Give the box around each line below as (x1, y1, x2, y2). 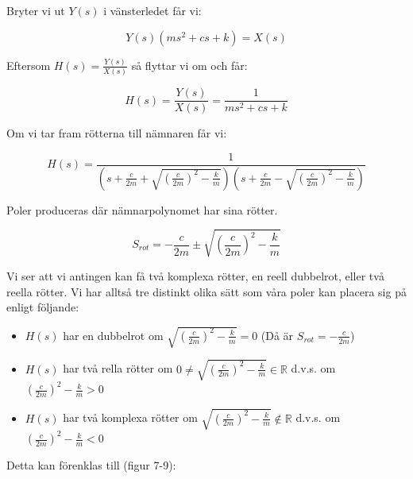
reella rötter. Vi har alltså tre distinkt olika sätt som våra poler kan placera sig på (6, 283, 407, 299)
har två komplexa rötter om (63, 409, 198, 426)
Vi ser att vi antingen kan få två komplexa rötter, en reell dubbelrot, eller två (6, 267, 384, 284)
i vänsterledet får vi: (103, 2, 202, 18)
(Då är (261, 326, 294, 343)
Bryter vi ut (6, 2, 65, 18)
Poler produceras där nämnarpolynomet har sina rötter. (6, 201, 278, 218)
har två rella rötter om (63, 360, 173, 377)
